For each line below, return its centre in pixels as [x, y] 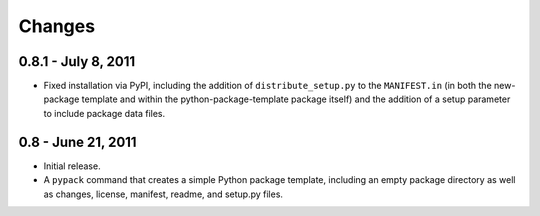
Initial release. [72, 166]
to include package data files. [104, 113]
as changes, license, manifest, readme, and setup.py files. [163, 194]
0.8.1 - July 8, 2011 [77, 61]
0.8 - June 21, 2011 [77, 141]
